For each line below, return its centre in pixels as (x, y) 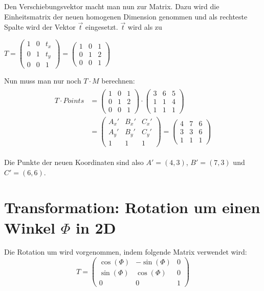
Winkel (30, 227)
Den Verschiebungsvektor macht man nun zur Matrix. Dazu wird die (112, 6)
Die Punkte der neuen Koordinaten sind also (74, 162)
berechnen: (118, 81)
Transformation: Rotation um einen (132, 207)
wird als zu (145, 27)
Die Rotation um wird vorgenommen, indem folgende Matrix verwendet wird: (126, 252)
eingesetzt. (102, 27)
